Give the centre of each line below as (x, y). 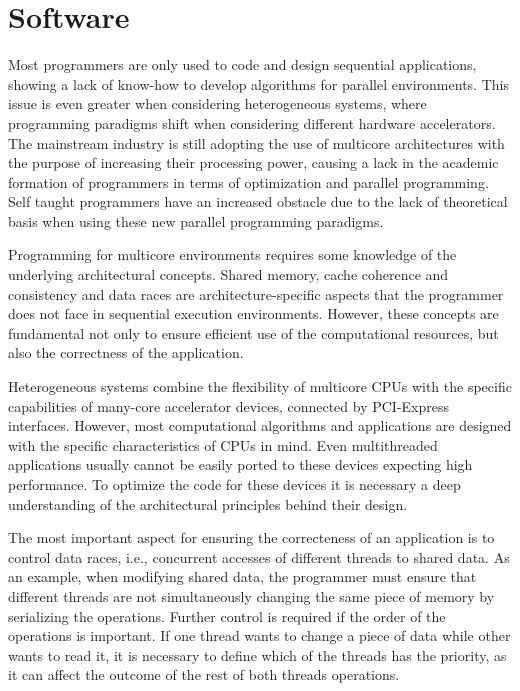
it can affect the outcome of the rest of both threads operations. (204, 674)
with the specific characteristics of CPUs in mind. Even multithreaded (223, 444)
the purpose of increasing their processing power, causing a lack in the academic (253, 162)
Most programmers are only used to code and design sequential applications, (242, 64)
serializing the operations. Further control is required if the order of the (227, 615)
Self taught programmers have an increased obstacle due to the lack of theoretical (258, 201)
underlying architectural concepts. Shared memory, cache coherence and (228, 274)
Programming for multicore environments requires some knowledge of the (232, 254)
